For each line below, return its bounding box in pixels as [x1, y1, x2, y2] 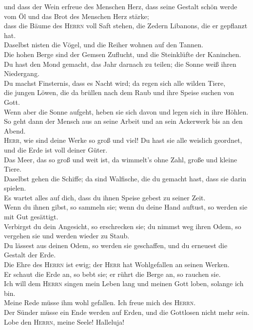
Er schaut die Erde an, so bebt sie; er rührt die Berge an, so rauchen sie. [4, 269, 221, 279]
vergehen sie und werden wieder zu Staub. [4, 231, 130, 241]
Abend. [4, 125, 26, 136]
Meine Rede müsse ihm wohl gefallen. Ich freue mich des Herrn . [4, 297, 196, 308]
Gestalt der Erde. [4, 250, 56, 260]
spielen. [4, 183, 26, 193]
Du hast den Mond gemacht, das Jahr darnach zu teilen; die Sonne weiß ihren [4, 58, 236, 69]
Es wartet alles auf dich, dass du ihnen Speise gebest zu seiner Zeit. [4, 192, 206, 202]
